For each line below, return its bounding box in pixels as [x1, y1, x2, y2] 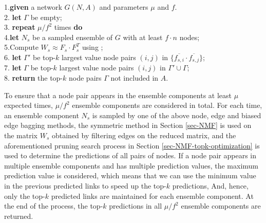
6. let [4, 51, 22, 62]
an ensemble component [4, 109, 79, 120]
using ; [82, 42, 103, 52]
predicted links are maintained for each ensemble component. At [51, 190, 254, 201]
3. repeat [4, 22, 35, 32]
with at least [123, 31, 163, 42]
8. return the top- [4, 72, 63, 83]
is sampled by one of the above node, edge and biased [92, 109, 261, 120]
